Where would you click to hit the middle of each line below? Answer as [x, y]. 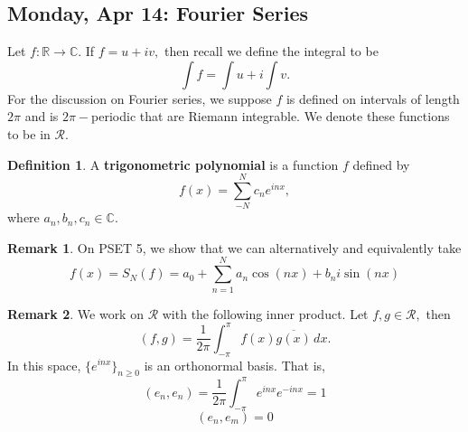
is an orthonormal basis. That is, [234, 365]
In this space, [44, 365]
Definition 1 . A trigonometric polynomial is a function [173, 164]
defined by [381, 164]
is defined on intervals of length [373, 98]
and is [42, 116]
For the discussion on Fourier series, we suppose [140, 98]
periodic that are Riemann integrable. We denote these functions [271, 116]
